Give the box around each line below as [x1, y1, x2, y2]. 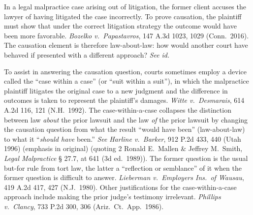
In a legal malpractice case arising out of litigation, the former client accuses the [4, 1, 246, 11]
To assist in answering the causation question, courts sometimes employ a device [4, 66, 247, 76]
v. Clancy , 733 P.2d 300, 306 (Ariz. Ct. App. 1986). [4, 201, 164, 211]
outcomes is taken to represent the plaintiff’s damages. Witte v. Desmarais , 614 [4, 95, 245, 105]
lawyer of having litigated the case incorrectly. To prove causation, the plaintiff [4, 11, 242, 21]
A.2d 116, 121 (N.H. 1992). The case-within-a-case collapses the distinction [4, 104, 231, 115]
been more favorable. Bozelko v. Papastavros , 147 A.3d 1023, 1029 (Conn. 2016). [4, 30, 249, 40]
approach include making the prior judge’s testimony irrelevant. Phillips [4, 191, 221, 202]
